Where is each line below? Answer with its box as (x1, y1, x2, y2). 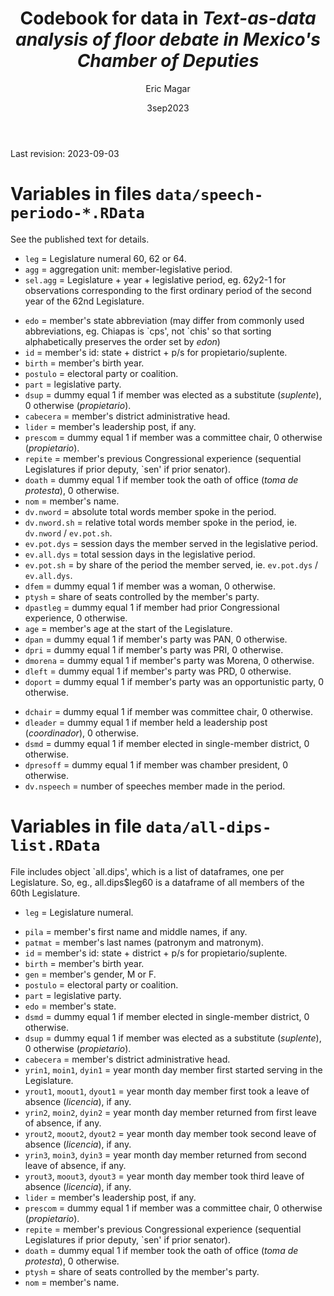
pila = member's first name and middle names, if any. (24, 925, 248, 937)
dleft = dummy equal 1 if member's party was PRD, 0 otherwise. (24, 665, 292, 677)
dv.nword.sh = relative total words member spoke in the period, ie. (24, 516, 298, 528)
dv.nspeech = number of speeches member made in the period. (24, 780, 286, 792)
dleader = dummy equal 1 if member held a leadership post (24, 716, 268, 728)
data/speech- (155, 186, 264, 205)
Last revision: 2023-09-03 (10, 147, 120, 159)
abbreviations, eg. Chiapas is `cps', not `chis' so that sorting (24, 325, 272, 337)
